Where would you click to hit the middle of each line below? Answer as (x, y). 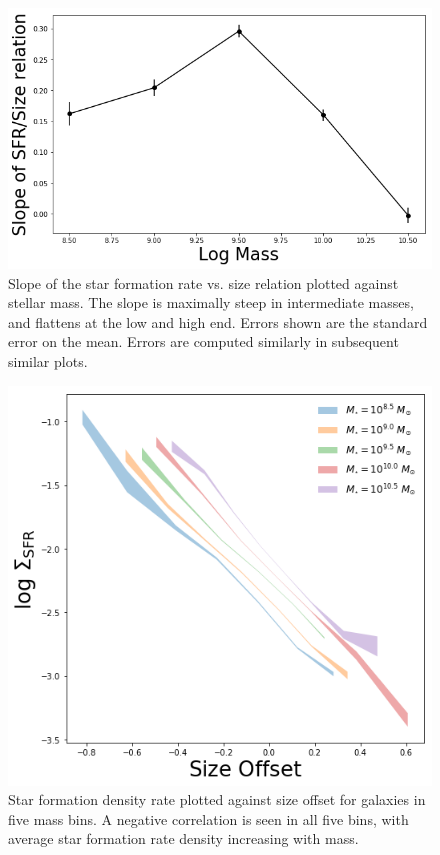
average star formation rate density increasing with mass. (183, 838)
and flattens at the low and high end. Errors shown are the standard (218, 321)
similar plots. (48, 361)
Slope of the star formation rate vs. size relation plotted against (203, 282)
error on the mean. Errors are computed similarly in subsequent (203, 341)
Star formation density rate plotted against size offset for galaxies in (217, 799)
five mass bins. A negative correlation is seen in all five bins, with (208, 818)
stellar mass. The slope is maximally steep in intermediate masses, (211, 302)
